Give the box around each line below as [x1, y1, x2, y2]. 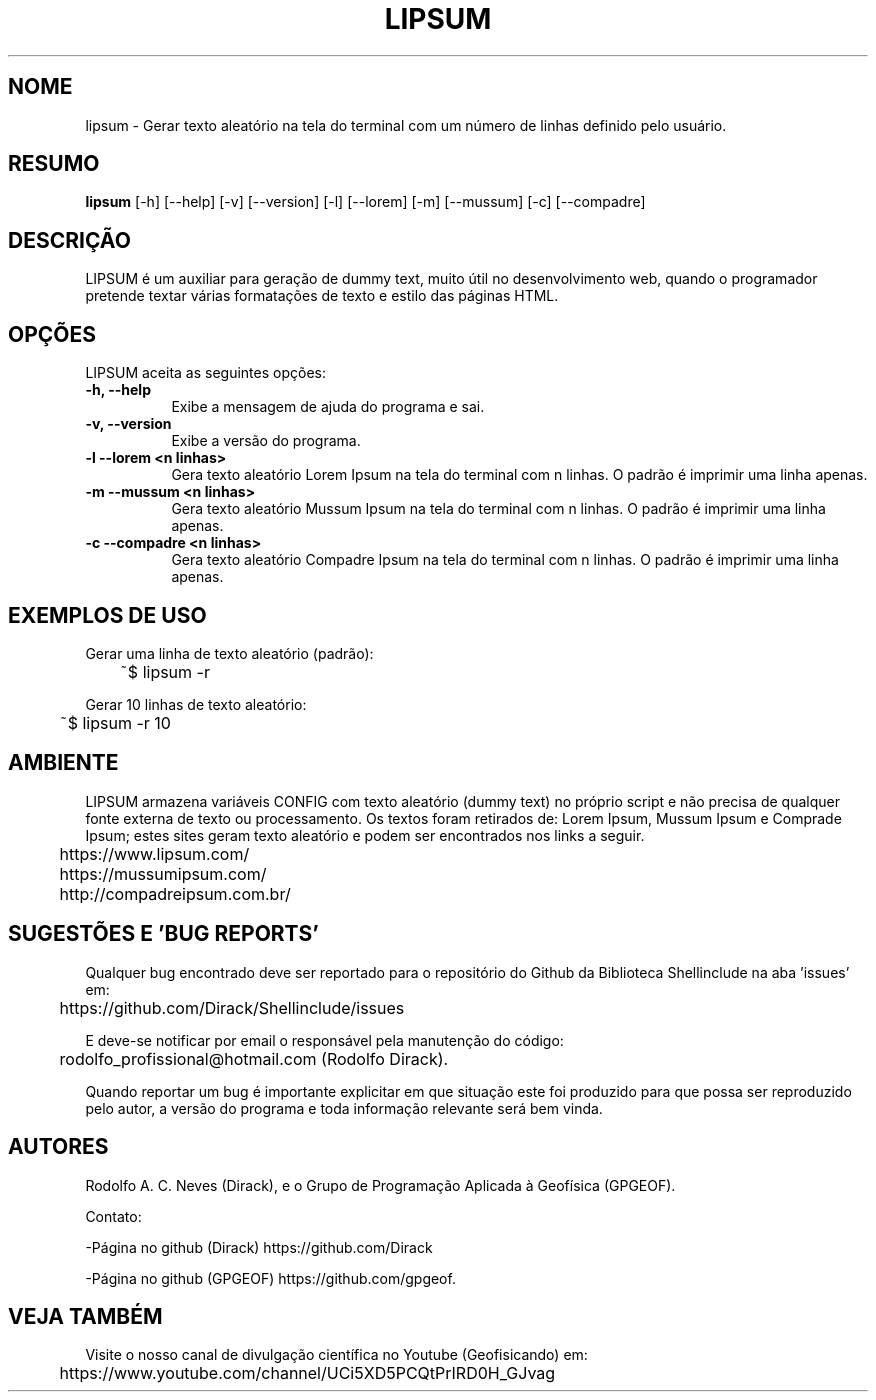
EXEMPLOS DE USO [8, 602, 207, 628]
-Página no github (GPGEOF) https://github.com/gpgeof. [85, 1269, 456, 1287]
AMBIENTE [8, 750, 119, 776]
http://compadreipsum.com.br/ [59, 883, 291, 904]
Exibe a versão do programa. [171, 432, 361, 450]
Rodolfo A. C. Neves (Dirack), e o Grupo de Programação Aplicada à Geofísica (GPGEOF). [85, 1176, 676, 1194]
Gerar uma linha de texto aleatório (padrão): [85, 644, 374, 662]
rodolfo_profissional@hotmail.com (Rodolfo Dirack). [59, 1048, 449, 1069]
